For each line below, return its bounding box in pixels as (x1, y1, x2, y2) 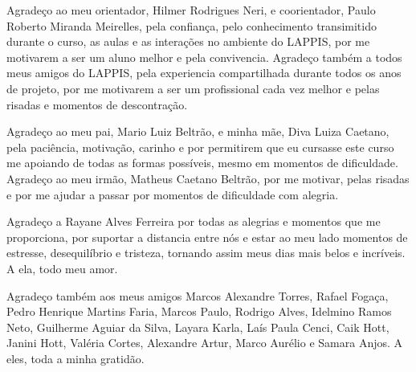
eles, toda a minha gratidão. (6, 350, 145, 366)
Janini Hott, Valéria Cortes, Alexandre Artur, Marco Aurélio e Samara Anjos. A (6, 334, 403, 351)
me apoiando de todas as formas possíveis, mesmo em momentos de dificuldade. (6, 154, 398, 171)
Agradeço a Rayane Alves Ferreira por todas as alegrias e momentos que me (6, 213, 381, 230)
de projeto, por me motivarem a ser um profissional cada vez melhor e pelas (6, 80, 380, 96)
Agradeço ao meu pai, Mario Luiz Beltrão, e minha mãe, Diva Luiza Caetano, (6, 123, 389, 140)
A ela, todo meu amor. (6, 260, 118, 276)
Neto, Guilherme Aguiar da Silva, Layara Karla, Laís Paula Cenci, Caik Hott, (6, 318, 389, 335)
